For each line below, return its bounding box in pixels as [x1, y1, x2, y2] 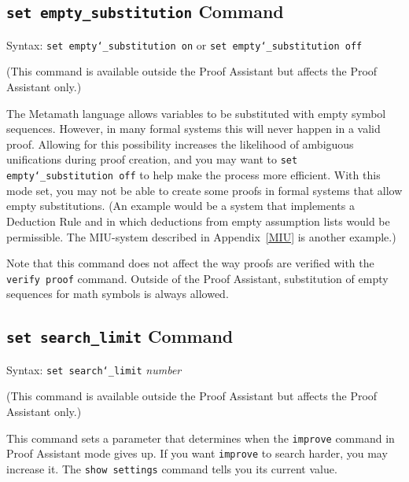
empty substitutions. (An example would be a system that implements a [6, 197, 355, 214]
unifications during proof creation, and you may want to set [6, 151, 298, 167]
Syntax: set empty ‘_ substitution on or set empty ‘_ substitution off [6, 36, 363, 53]
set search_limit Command [6, 324, 234, 348]
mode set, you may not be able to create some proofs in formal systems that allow [6, 182, 403, 198]
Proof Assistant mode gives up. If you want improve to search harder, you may [6, 445, 388, 462]
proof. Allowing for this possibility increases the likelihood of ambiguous [6, 135, 354, 152]
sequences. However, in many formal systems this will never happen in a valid [6, 120, 381, 137]
